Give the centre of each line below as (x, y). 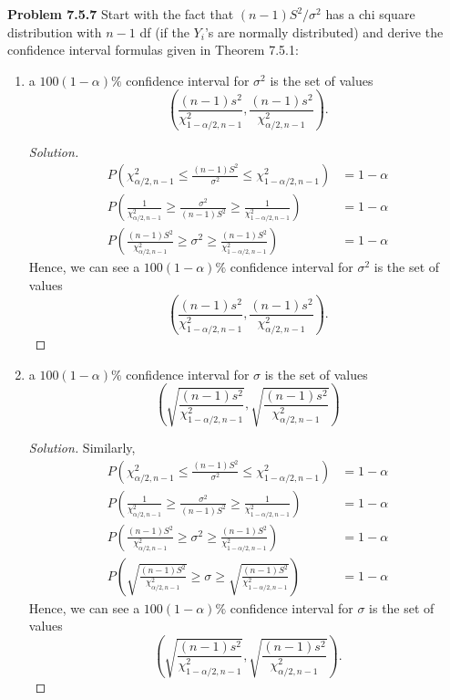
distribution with (55, 31)
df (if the (164, 31)
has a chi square (370, 14)
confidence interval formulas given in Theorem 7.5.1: (153, 50)
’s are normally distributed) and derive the (324, 31)
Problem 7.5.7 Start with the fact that (121, 14)
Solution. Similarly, (82, 448)
